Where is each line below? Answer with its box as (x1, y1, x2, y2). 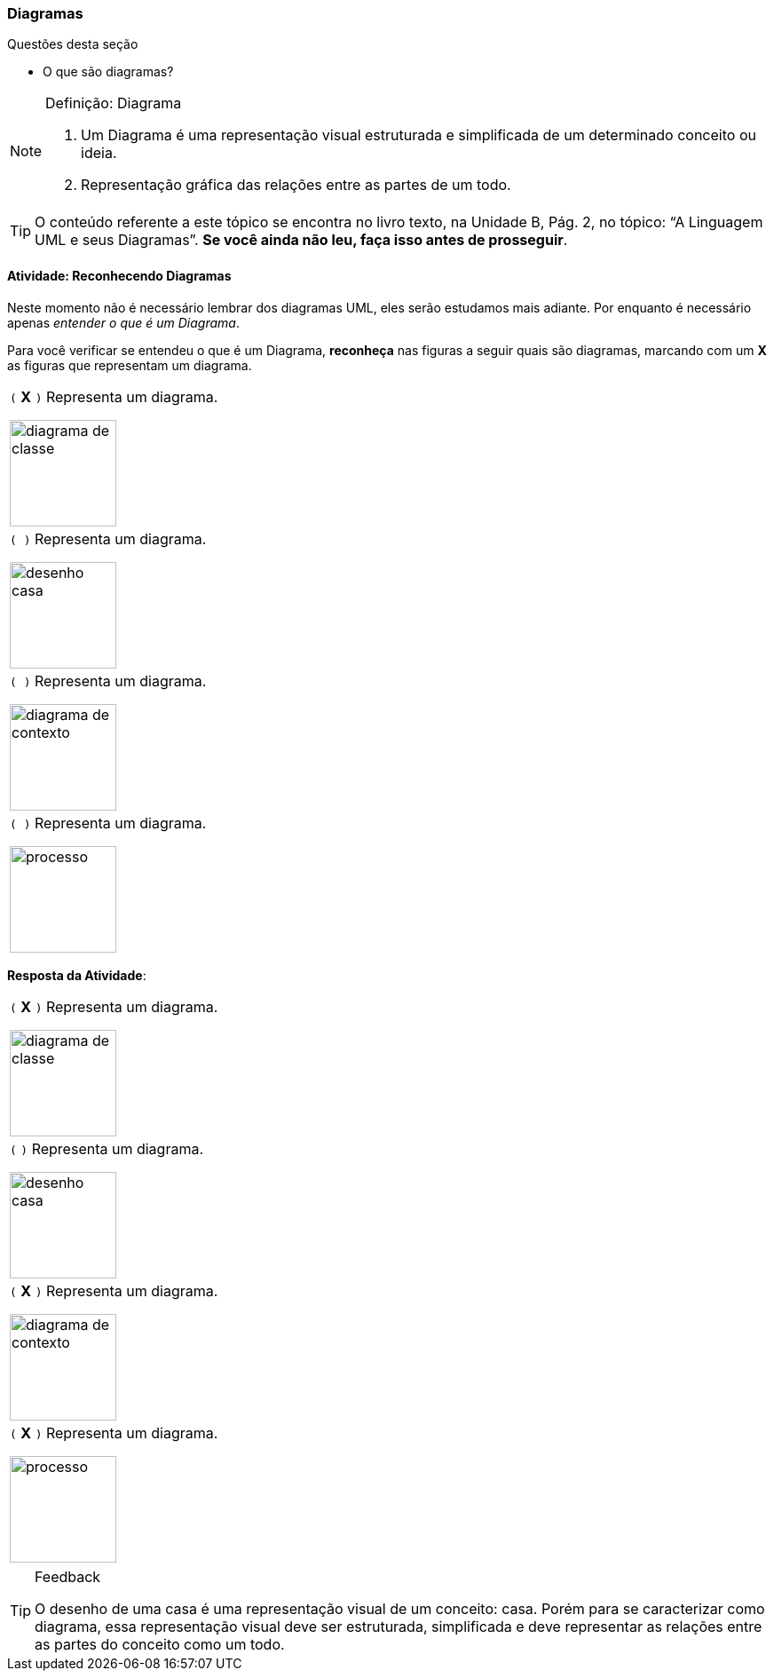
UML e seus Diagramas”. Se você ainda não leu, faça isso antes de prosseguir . (35, 231, 568, 249)
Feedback (35, 1567, 101, 1586)
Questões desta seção (7, 36, 138, 52)
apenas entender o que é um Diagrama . (7, 314, 240, 330)
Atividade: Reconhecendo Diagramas (7, 267, 232, 283)
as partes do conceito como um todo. (35, 1634, 285, 1653)
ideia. (81, 144, 117, 162)
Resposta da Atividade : (7, 967, 146, 983)
